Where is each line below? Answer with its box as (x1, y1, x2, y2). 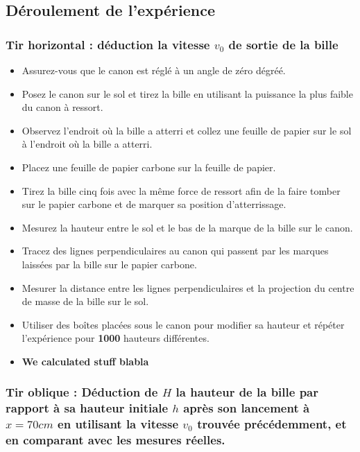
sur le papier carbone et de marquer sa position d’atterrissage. (22, 197, 286, 211)
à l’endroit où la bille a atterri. (22, 137, 153, 151)
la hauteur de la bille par (175, 383, 318, 401)
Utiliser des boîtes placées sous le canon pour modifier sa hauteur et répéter (22, 317, 345, 331)
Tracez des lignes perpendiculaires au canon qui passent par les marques (22, 243, 329, 258)
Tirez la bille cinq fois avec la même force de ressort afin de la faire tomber (22, 183, 341, 198)
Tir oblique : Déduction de (6, 383, 158, 401)
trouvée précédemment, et (197, 415, 347, 433)
